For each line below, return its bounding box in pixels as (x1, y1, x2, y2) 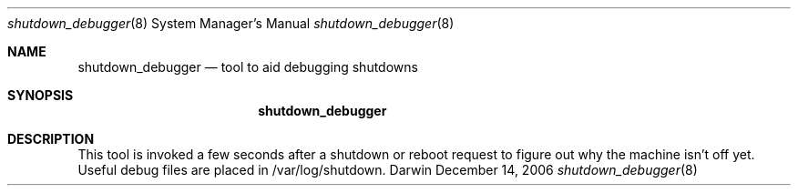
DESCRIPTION (7, 131, 95, 147)
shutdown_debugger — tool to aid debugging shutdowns (77, 59, 418, 75)
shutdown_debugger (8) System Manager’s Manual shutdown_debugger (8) (7, 15, 455, 31)
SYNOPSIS (7, 87, 74, 103)
